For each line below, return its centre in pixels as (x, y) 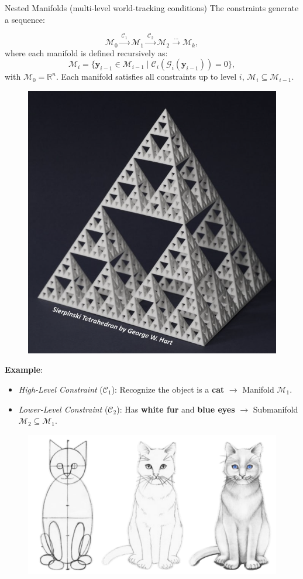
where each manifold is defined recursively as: (86, 52)
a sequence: (25, 19)
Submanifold (276, 409)
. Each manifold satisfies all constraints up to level (146, 76)
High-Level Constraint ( (61, 389)
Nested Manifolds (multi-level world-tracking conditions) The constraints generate (152, 8)
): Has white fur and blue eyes (176, 409)
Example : (24, 369)
